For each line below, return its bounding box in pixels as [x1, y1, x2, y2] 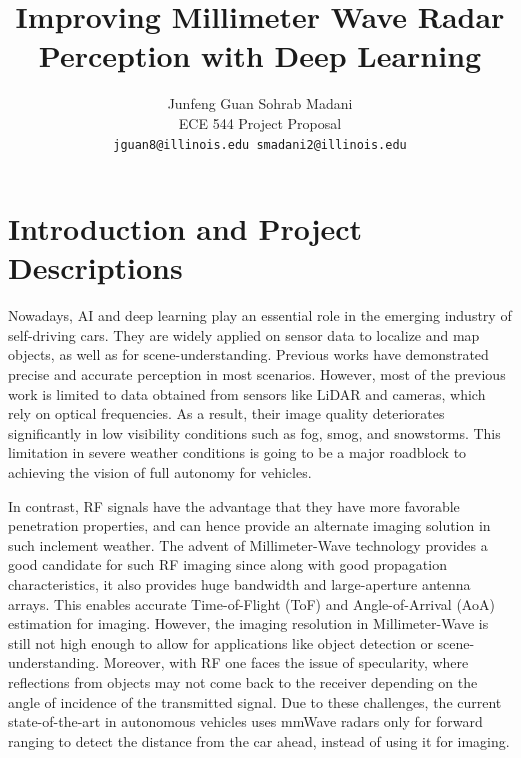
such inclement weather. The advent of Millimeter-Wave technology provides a [8, 534, 488, 555]
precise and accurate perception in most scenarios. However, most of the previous [8, 364, 506, 385]
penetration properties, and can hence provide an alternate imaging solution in [8, 515, 491, 536]
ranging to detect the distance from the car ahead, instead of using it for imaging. [8, 730, 510, 751]
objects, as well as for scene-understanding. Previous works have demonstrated [8, 344, 489, 365]
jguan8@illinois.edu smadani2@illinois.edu [113, 137, 407, 152]
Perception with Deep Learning [38, 35, 482, 76]
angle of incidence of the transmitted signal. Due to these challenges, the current [8, 691, 502, 712]
